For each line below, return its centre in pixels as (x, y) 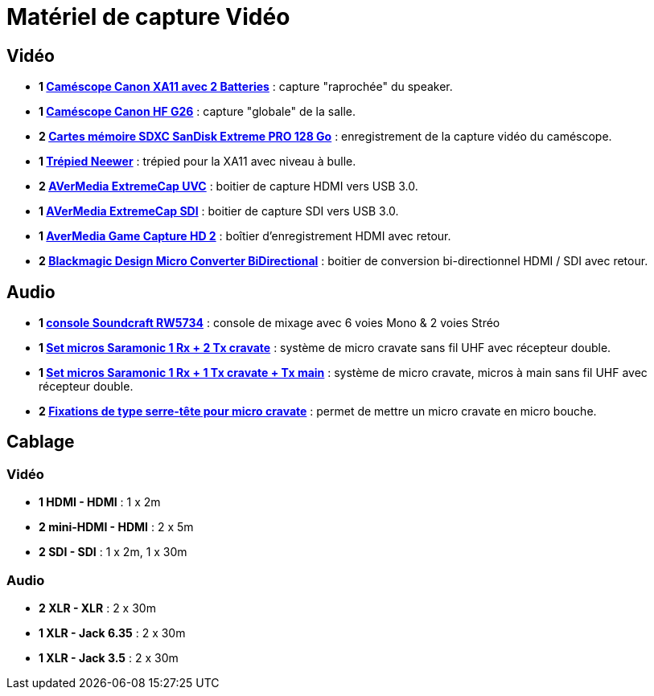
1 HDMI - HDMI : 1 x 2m (100, 502)
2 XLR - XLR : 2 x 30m (97, 608)
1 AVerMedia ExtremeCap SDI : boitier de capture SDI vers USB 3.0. (219, 211)
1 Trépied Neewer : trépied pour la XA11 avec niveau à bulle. (197, 162)
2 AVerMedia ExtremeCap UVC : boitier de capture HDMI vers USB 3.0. (228, 186)
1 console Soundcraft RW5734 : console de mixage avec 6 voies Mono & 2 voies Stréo (269, 323)
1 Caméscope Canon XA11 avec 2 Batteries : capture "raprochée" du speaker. (246, 87)
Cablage (41, 442)
